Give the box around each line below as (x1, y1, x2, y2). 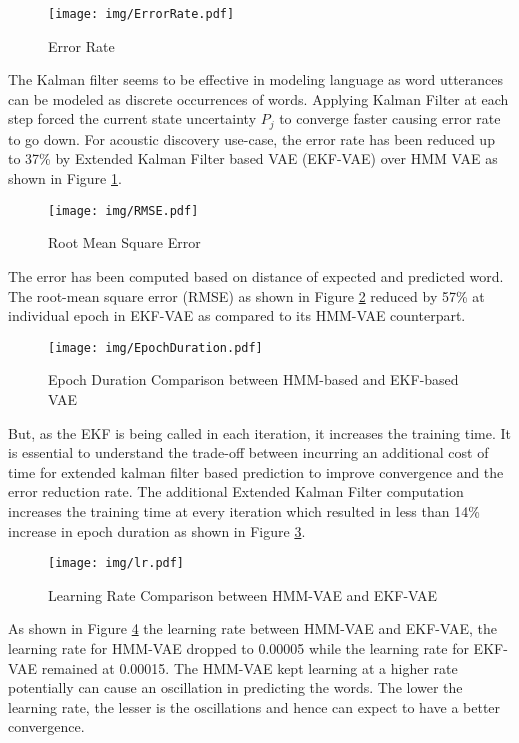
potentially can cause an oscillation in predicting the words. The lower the (8, 677, 463, 698)
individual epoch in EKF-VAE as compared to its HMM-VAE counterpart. (8, 305, 466, 326)
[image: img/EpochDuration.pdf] (48, 340, 263, 355)
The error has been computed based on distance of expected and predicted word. (8, 265, 504, 286)
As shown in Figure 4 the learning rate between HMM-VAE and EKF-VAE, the (8, 618, 497, 639)
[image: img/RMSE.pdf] (48, 203, 199, 218)
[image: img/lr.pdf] (48, 556, 185, 571)
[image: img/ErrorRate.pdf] (48, 7, 235, 21)
